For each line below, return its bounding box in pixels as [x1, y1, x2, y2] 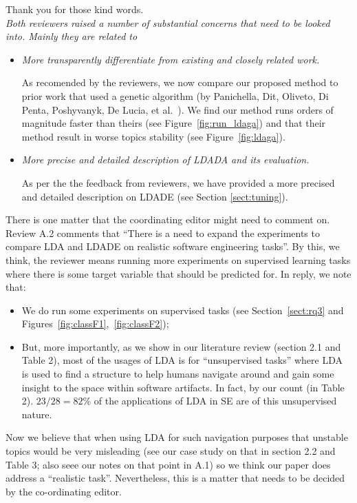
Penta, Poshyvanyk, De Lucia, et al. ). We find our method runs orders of [21, 102, 334, 116]
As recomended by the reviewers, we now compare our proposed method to [21, 75, 338, 90]
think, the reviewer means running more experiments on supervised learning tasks [6, 252, 351, 267]
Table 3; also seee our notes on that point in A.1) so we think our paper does [6, 457, 331, 471]
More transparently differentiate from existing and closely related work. [21, 52, 320, 66]
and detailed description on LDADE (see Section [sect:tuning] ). [21, 189, 288, 203]
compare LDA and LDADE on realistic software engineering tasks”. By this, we [6, 239, 340, 254]
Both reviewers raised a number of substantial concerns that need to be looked [6, 15, 330, 30]
